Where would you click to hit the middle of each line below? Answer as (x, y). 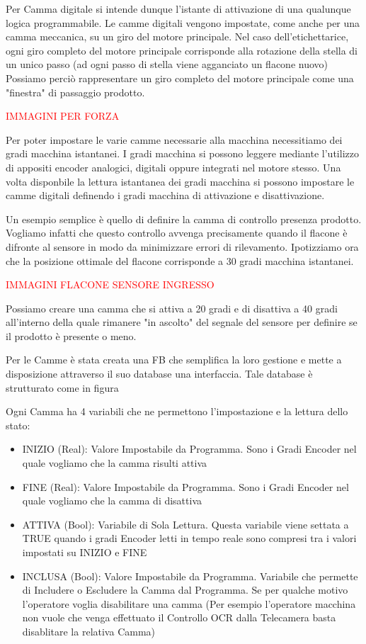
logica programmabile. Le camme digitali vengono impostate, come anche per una (183, 22)
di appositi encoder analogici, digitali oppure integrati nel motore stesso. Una (173, 167)
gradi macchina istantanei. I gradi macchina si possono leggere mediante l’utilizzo (182, 153)
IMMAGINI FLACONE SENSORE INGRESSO (110, 284)
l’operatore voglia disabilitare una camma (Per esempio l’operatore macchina (189, 603)
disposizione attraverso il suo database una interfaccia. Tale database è (159, 374)
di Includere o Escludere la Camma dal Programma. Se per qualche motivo (185, 590)
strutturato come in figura (62, 387)
